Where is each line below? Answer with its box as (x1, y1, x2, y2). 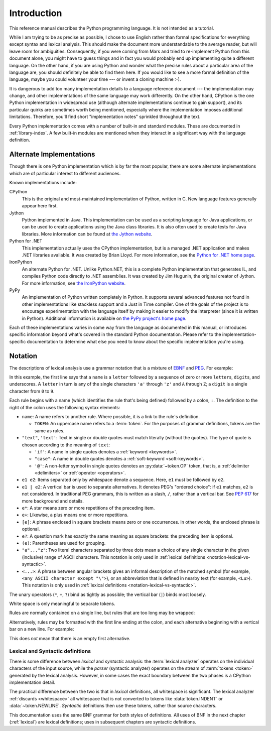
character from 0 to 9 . (9, 388, 55, 394)
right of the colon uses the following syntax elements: (9, 404, 120, 410)
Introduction (9, 8, 62, 19)
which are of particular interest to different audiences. (9, 170, 121, 176)
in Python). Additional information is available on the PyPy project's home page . (22, 315, 187, 321)
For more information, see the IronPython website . (22, 280, 126, 286)
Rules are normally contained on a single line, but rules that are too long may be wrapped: (9, 610, 195, 616)
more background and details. (22, 498, 84, 504)
